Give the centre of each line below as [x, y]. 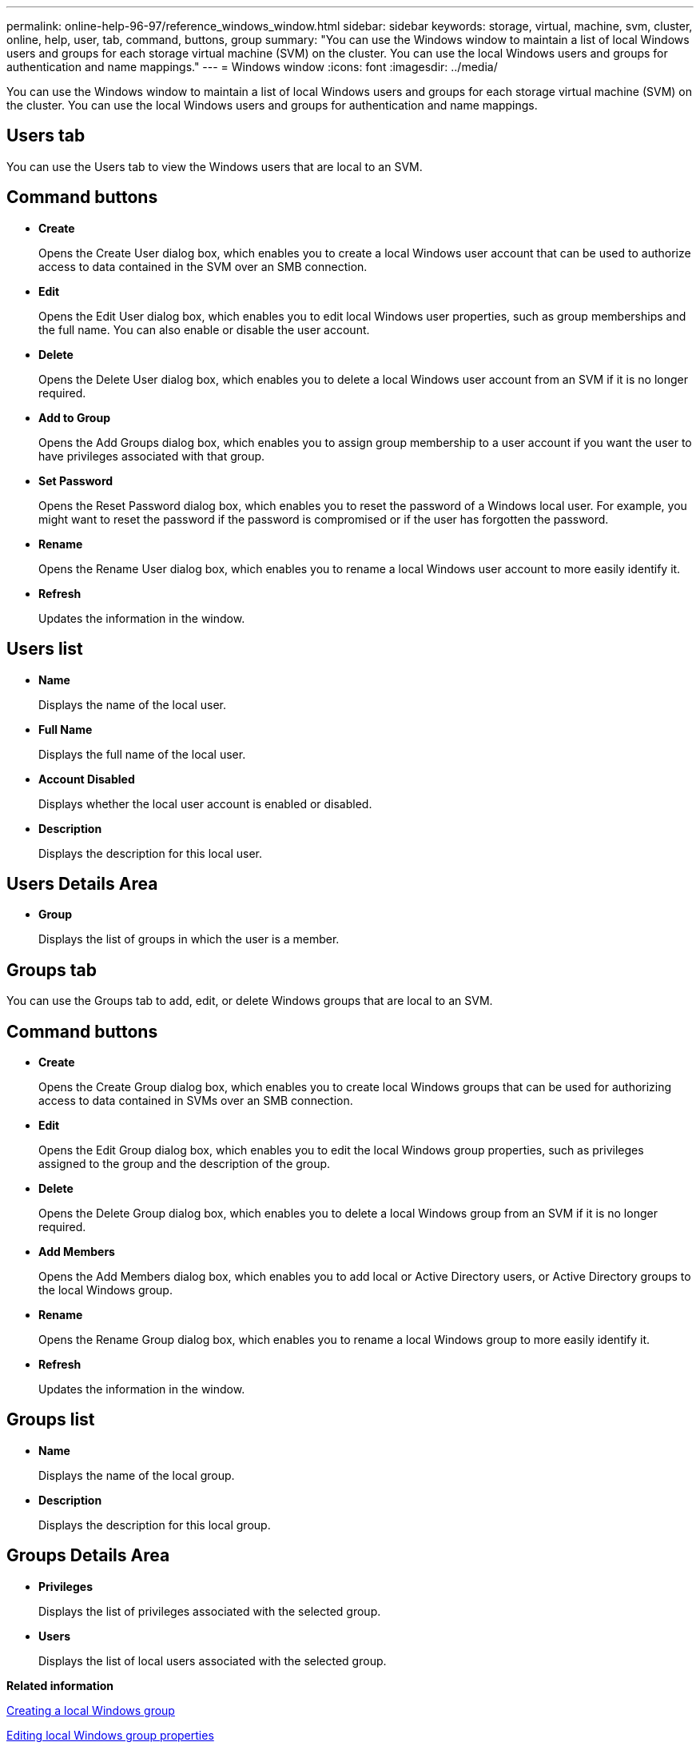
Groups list [51, 1420]
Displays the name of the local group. [137, 1475]
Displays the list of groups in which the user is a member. [189, 939]
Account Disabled [87, 779]
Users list [45, 649]
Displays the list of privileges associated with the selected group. [210, 1611]
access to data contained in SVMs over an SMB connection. [196, 1101]
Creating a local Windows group [91, 1710]
